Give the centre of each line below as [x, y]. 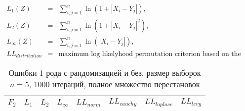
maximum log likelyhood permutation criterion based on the [150, 54]
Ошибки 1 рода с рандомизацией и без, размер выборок [105, 73]
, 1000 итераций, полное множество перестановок [114, 84]
